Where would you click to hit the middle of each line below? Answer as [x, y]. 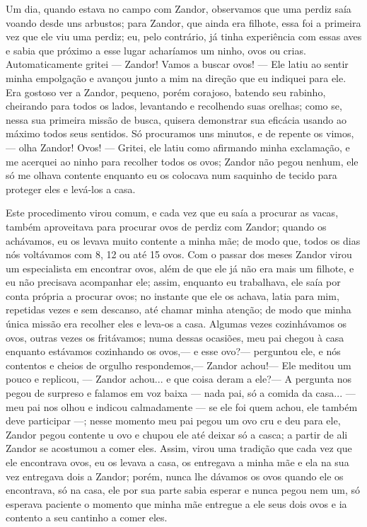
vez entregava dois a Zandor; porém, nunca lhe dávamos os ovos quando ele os [175, 476]
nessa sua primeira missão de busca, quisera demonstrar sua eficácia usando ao [176, 119]
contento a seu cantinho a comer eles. [87, 517]
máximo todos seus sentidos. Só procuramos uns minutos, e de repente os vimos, [180, 133]
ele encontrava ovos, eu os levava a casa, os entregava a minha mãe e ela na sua [177, 462]
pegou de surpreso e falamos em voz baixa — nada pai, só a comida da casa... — [181, 393]
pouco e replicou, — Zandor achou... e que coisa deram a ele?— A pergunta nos [179, 379]
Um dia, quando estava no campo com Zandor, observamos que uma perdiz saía [179, 8]
